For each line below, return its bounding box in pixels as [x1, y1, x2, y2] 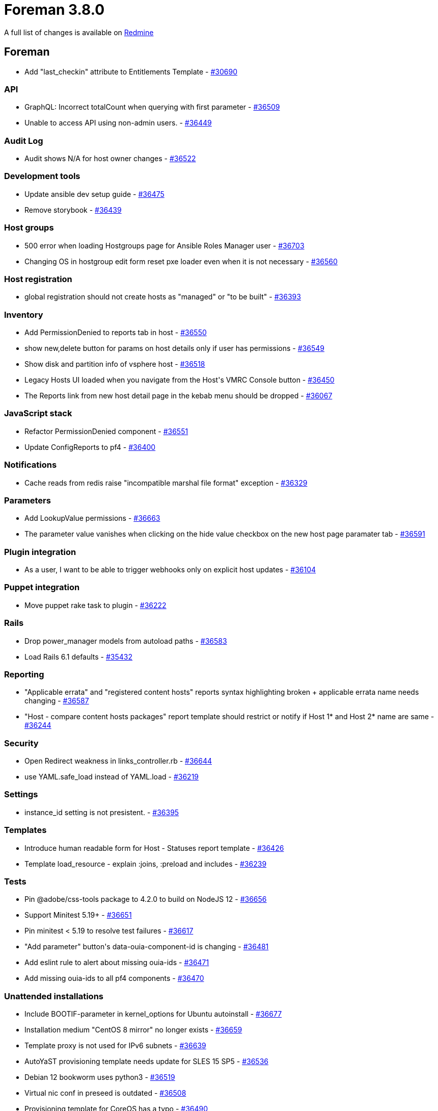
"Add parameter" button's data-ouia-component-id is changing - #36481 [24, 942, 269, 951]
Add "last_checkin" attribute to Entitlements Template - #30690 [24, 67, 238, 76]
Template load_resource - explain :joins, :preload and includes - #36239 [24, 859, 267, 868]
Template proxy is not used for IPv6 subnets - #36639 [24, 1041, 206, 1050]
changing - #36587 [24, 696, 89, 705]
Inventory [4, 309, 43, 320]
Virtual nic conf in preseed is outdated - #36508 [24, 1089, 186, 1098]
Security [4, 738, 39, 748]
